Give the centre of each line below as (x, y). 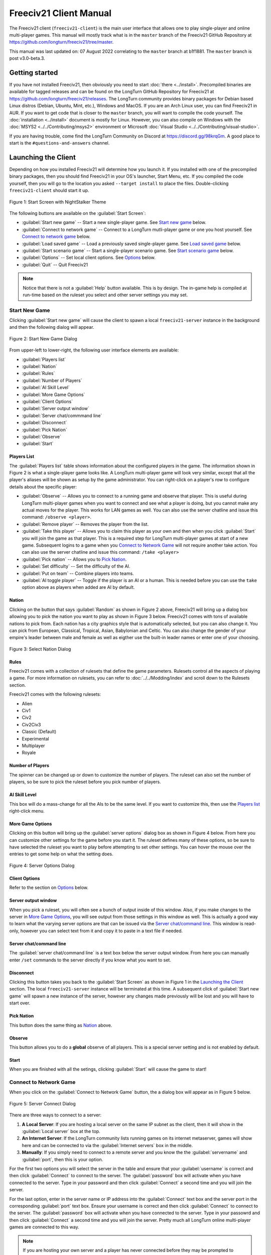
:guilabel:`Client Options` (47, 401)
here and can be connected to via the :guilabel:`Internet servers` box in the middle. (107, 1145)
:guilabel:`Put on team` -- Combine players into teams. (78, 573)
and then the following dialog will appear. (52, 327)
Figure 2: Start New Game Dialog (43, 338)
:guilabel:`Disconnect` (44, 423)
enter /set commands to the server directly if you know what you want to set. (90, 960)
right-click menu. (27, 811)
